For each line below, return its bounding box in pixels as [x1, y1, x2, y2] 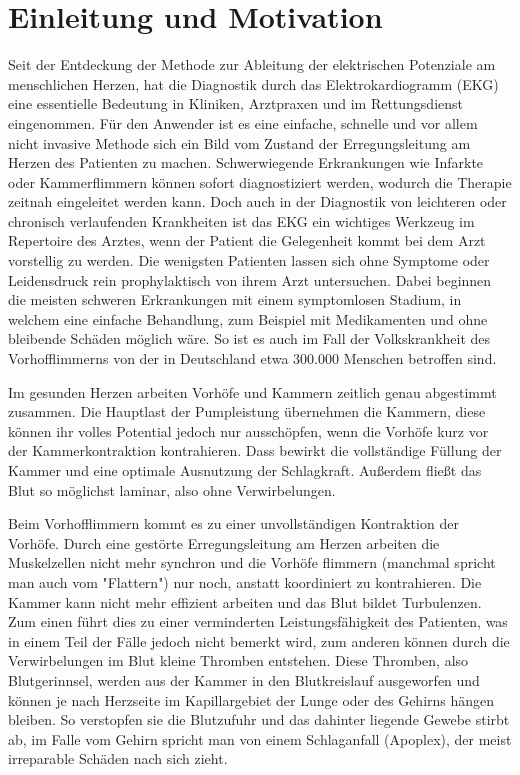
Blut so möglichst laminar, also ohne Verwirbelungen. [8, 479, 336, 500]
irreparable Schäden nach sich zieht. [8, 748, 228, 769]
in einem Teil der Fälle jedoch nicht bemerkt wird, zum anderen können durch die [8, 630, 510, 651]
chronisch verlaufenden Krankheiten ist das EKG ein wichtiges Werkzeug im [8, 210, 475, 231]
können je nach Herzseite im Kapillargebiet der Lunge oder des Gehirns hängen [8, 689, 495, 710]
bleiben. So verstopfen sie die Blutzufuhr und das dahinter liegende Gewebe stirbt [8, 709, 510, 730]
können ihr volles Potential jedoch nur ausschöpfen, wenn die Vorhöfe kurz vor [8, 420, 489, 441]
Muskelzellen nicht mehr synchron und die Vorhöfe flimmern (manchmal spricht [8, 552, 496, 573]
